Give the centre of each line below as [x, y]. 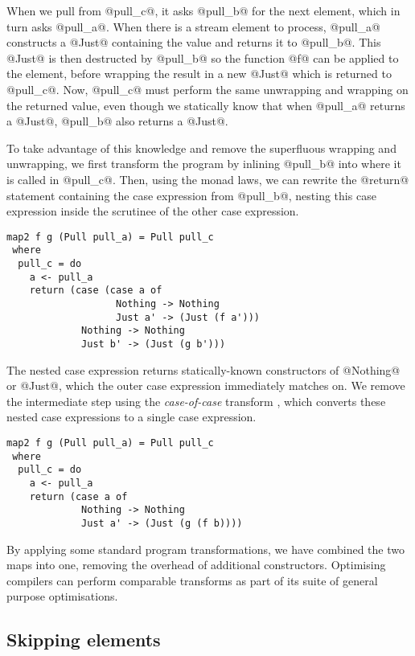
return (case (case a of [96, 291]
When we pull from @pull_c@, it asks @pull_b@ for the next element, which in [203, 10]
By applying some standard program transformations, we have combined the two [205, 549]
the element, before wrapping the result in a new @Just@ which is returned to [199, 74]
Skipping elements [84, 640]
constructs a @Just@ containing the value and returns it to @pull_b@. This [194, 42]
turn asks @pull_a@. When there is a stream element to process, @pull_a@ [193, 26]
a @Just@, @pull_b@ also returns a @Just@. [117, 121]
